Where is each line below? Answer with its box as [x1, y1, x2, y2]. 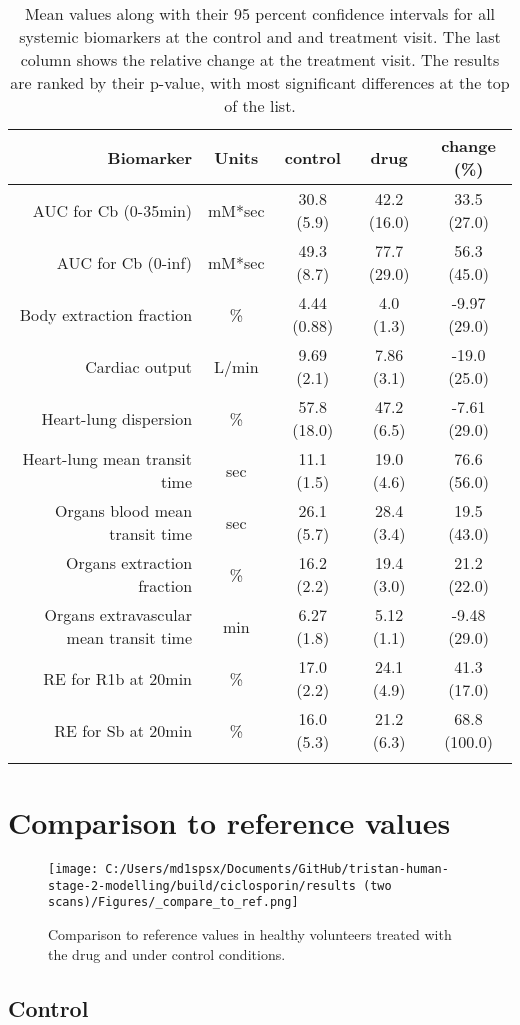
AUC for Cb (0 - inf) [56, 250, 193, 274]
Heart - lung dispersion [41, 406, 193, 430]
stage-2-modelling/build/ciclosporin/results [48, 878, 356, 893]
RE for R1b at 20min [43, 666, 193, 690]
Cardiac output [85, 354, 193, 378]
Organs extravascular [44, 603, 193, 626]
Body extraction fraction [19, 302, 193, 326]
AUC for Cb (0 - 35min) [32, 198, 193, 222]
